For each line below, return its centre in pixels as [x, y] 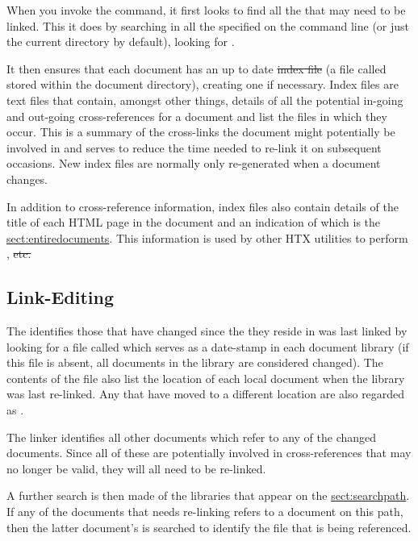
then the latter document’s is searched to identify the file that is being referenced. [209, 527]
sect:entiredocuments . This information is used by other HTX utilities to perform [207, 237]
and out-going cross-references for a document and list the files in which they [197, 116]
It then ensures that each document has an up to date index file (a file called [196, 68]
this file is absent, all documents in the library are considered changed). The [195, 362]
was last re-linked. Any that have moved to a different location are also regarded [206, 394]
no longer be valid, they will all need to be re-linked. [136, 468]
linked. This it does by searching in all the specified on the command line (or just [208, 25]
